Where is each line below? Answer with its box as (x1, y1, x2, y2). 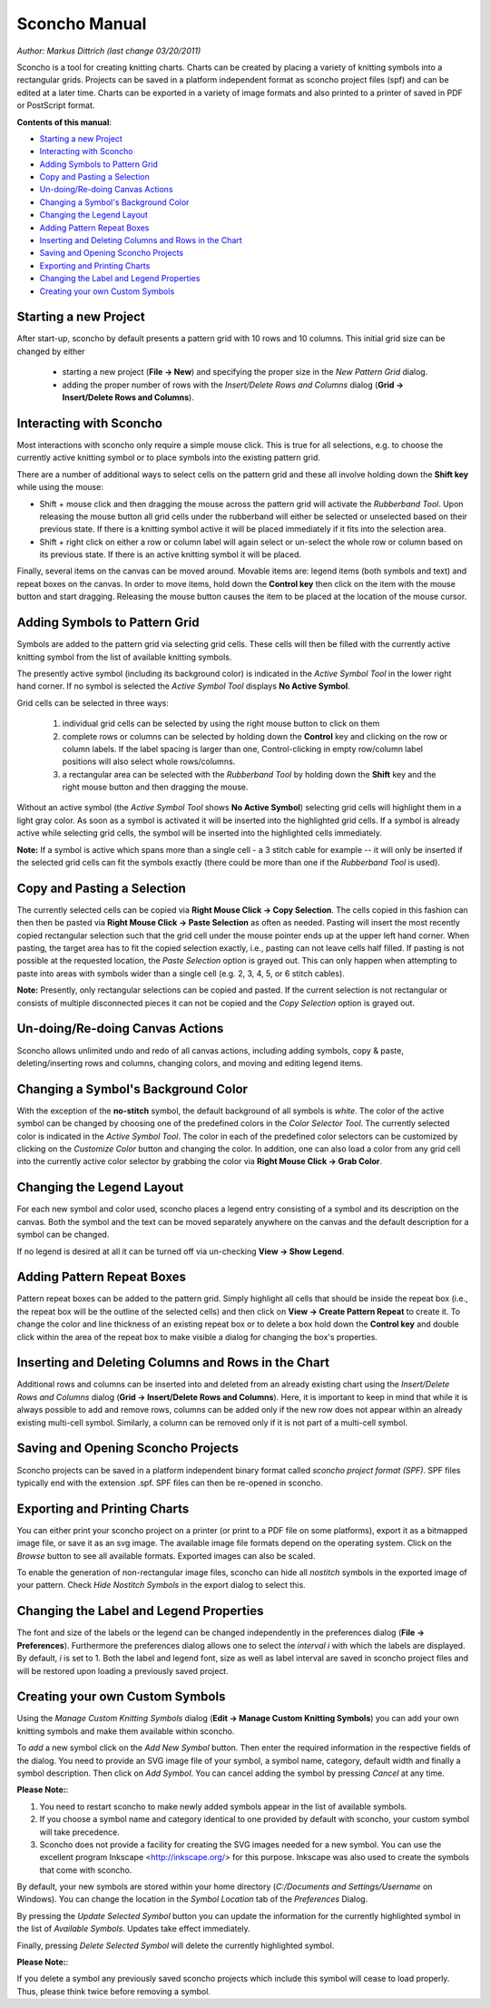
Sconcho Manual (16, 14, 147, 34)
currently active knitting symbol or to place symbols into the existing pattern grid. (16, 452, 321, 463)
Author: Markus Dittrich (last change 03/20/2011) (16, 45, 201, 56)
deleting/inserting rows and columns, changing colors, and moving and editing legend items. (16, 1057, 363, 1068)
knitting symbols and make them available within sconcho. (16, 1725, 235, 1737)
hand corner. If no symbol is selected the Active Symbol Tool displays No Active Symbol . (16, 681, 351, 691)
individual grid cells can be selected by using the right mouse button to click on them (62, 718, 380, 730)
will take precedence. (39, 1827, 120, 1837)
